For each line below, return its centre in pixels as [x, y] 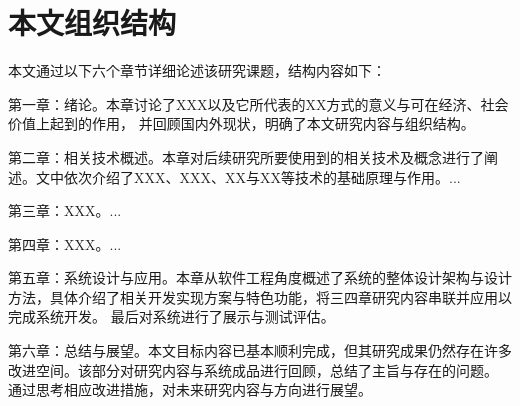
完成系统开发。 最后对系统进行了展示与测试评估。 [171, 316]
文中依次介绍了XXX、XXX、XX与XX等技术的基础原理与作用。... [248, 176]
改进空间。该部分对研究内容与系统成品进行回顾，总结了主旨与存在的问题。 [253, 369]
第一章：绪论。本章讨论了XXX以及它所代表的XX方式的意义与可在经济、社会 [258, 103]
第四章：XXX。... [65, 243]
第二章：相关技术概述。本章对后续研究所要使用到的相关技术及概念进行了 [246, 156]
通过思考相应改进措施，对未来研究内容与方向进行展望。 [190, 389]
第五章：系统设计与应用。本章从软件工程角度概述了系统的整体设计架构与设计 [260, 277]
